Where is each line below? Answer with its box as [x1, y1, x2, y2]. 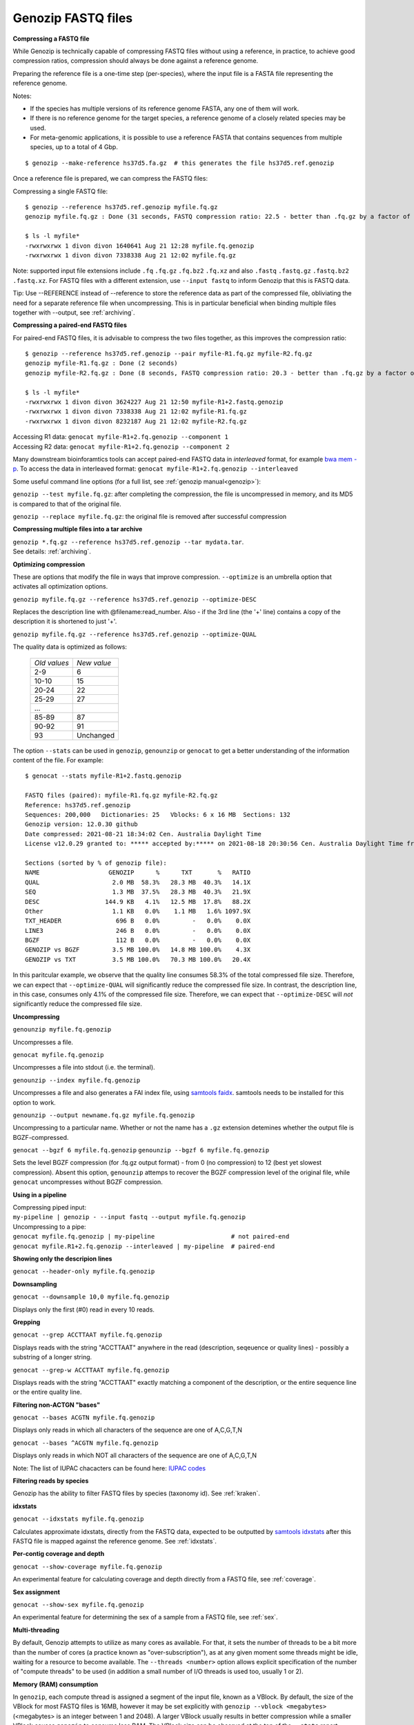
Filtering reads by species [12, 1477, 89, 1485]
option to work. [12, 1098, 57, 1107]
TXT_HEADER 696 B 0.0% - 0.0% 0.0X [25, 917, 251, 925]
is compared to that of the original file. [12, 500, 121, 508]
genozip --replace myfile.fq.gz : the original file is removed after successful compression [12, 512, 287, 520]
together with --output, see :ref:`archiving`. [12, 308, 135, 317]
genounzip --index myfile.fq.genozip [12, 1076, 141, 1084]
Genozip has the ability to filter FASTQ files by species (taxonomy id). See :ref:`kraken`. [12, 1489, 260, 1497]
